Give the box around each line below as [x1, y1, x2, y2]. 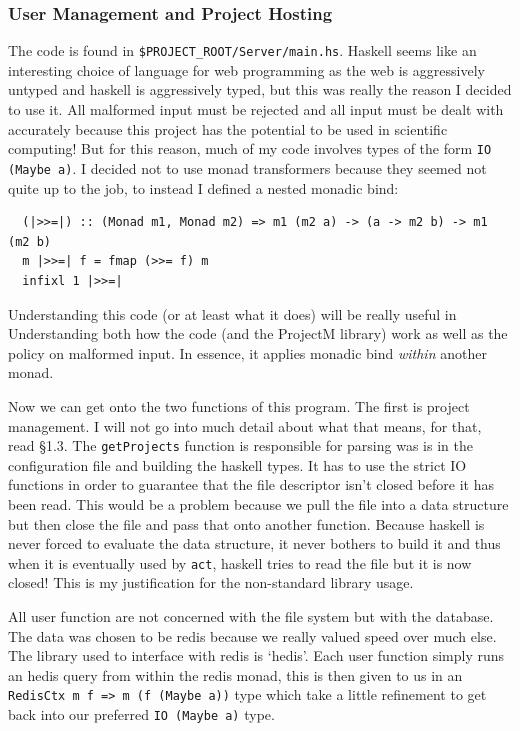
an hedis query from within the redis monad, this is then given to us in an [8, 664, 463, 685]
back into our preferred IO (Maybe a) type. [8, 704, 275, 724]
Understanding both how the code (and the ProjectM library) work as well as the [8, 323, 508, 344]
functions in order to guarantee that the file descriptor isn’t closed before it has [8, 474, 494, 495]
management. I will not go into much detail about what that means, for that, [8, 415, 482, 436]
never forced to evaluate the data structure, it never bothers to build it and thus [8, 533, 501, 554]
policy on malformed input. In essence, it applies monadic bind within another [8, 342, 487, 363]
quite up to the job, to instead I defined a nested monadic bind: [8, 177, 399, 198]
